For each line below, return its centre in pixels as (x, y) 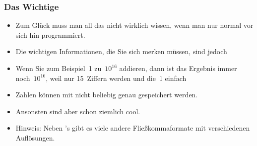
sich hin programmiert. (50, 35)
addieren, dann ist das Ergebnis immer (178, 68)
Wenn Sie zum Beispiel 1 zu (59, 68)
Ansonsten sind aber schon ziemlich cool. (78, 111)
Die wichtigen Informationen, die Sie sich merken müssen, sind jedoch (121, 51)
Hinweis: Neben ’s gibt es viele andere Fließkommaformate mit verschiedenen (133, 128)
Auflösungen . (35, 137)
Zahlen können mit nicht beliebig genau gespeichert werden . (107, 95)
